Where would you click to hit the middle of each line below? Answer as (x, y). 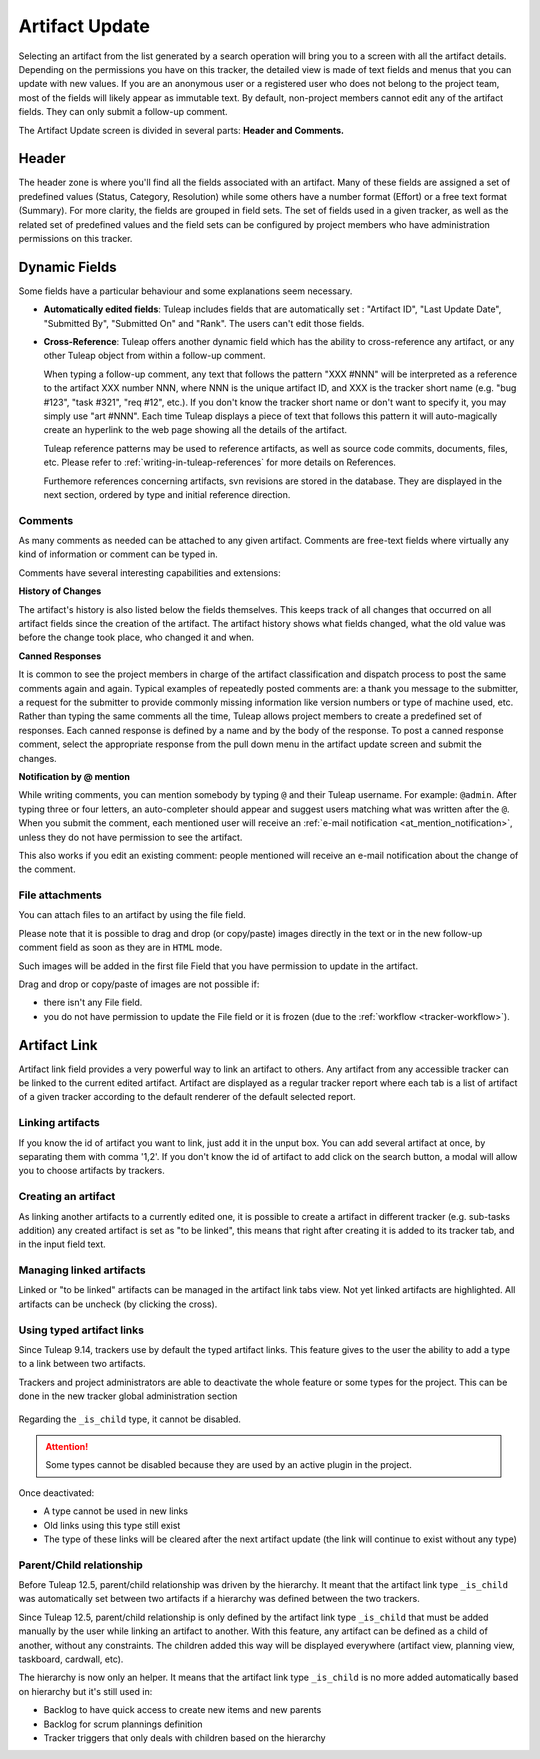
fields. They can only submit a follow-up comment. (123, 112)
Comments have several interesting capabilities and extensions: (150, 572)
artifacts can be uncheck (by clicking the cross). (118, 1304)
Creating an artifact (67, 1197)
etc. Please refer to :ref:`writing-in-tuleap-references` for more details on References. (220, 462)
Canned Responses (60, 656)
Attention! (67, 1446)
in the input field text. (62, 1244)
